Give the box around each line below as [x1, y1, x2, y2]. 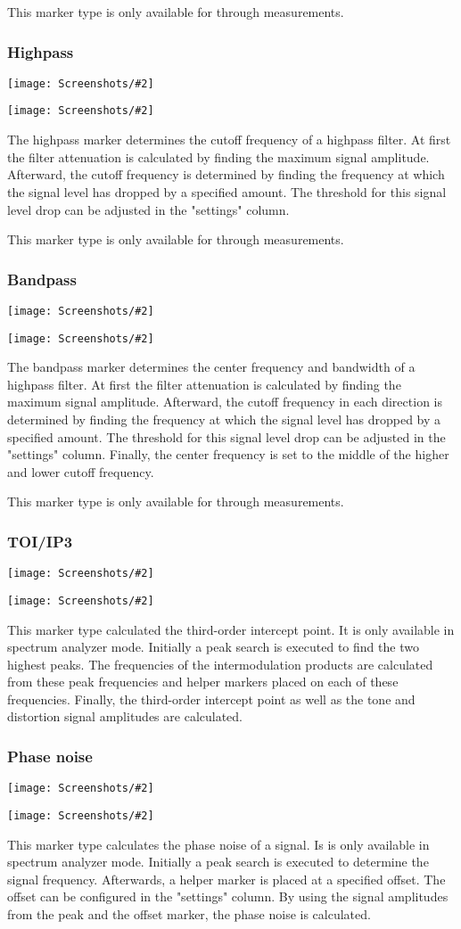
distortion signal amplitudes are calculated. [7, 707, 243, 726]
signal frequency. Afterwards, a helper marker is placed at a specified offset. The [7, 869, 446, 888]
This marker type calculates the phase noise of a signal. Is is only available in [7, 834, 430, 853]
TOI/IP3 [7, 530, 73, 552]
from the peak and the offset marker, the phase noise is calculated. [7, 904, 371, 923]
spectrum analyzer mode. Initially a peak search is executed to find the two [7, 637, 419, 656]
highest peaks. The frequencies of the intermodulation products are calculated [7, 654, 433, 673]
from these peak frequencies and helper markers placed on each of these [7, 672, 399, 691]
